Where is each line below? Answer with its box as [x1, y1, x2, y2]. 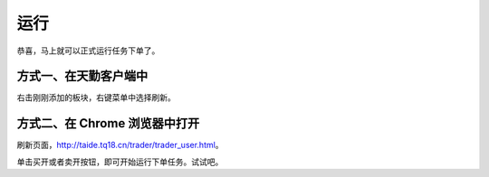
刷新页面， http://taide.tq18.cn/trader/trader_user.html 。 [16, 140, 224, 151]
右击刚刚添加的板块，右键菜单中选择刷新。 [16, 92, 176, 103]
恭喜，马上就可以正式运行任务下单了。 [16, 45, 160, 56]
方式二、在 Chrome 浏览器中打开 [16, 116, 200, 131]
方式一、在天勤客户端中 [16, 69, 149, 84]
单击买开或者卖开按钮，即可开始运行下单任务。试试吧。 [16, 156, 224, 167]
